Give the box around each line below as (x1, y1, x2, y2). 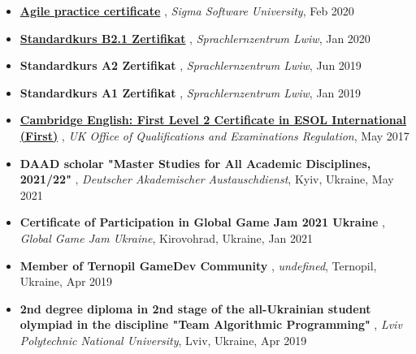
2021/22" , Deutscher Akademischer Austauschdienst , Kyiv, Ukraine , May (19, 171, 394, 188)
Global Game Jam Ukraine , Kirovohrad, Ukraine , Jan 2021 (19, 229, 314, 246)
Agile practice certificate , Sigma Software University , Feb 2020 (19, 2, 354, 19)
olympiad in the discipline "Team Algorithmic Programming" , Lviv (19, 316, 402, 333)
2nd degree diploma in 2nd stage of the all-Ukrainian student (19, 300, 371, 317)
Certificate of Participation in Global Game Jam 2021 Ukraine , (19, 214, 385, 231)
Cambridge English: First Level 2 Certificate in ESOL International (19, 111, 406, 128)
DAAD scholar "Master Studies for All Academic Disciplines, (19, 154, 371, 171)
